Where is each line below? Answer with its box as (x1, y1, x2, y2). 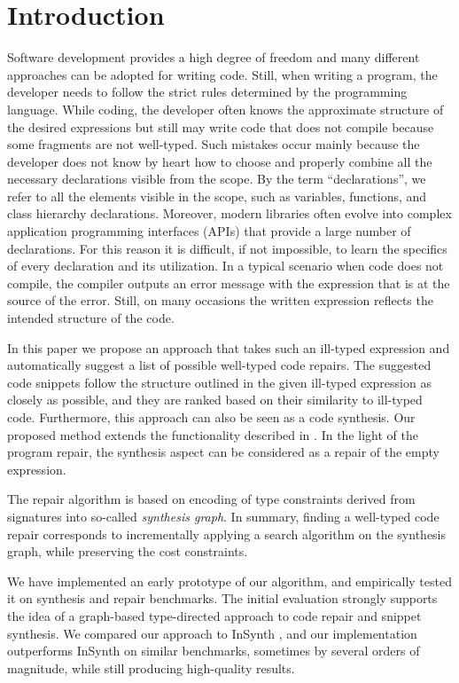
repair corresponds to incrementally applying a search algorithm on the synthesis (7, 524, 447, 543)
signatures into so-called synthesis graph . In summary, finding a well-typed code (7, 506, 440, 525)
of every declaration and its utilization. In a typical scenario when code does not (7, 256, 444, 275)
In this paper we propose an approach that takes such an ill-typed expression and (7, 338, 450, 357)
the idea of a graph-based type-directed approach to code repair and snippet (7, 606, 422, 624)
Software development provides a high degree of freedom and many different (7, 48, 420, 67)
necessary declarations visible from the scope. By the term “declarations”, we (7, 169, 426, 188)
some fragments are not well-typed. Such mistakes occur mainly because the (7, 135, 420, 153)
